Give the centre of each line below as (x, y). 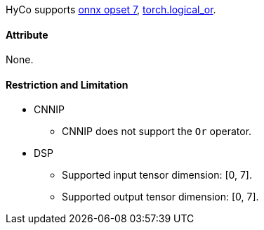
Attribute (27, 34)
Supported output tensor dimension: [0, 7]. (160, 197)
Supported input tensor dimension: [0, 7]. (157, 175)
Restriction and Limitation (67, 84)
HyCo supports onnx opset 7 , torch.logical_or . (111, 9)
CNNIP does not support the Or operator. (157, 132)
